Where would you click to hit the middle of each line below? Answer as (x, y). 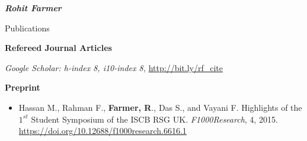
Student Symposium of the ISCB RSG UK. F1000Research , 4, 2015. (154, 119)
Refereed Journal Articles (58, 48)
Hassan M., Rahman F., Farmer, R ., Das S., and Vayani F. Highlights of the (160, 107)
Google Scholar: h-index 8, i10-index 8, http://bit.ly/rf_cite (114, 67)
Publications (27, 28)
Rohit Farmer (33, 8)
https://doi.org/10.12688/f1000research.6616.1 (103, 131)
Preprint (23, 87)
